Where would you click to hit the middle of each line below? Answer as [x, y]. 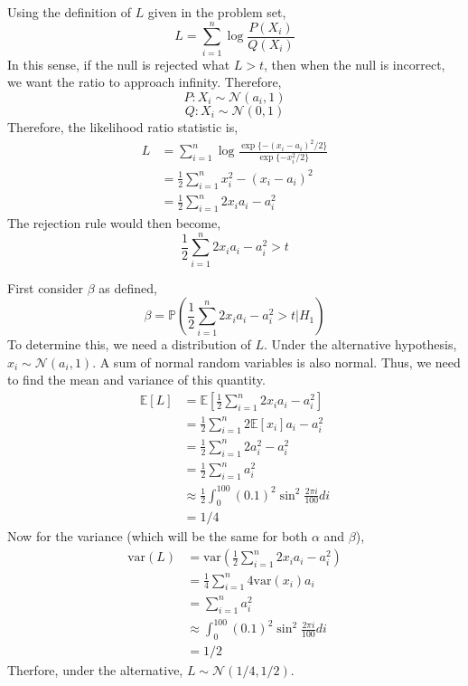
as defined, [128, 287]
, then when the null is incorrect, [355, 64]
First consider [46, 287]
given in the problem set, [217, 12]
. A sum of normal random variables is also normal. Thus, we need [276, 362]
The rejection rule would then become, [114, 222]
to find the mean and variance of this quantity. [136, 380]
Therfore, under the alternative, [95, 670]
